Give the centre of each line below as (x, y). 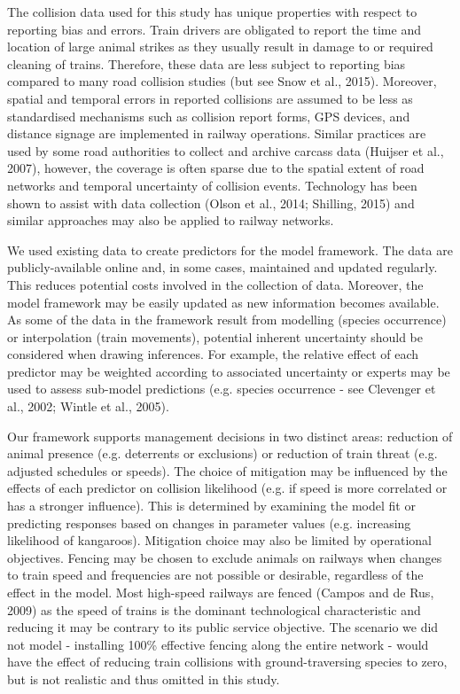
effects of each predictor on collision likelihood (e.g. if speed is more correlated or (227, 488)
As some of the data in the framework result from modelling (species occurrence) (227, 320)
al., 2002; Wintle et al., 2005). (88, 406)
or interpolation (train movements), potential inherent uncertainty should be (215, 336)
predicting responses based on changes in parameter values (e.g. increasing (209, 522)
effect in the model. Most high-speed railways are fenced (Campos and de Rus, (221, 592)
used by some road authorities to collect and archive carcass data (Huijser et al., (226, 150)
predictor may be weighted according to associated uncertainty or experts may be (229, 371)
